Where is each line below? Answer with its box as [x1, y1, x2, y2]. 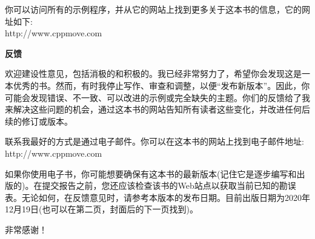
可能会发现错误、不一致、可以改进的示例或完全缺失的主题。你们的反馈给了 [5, 91, 302, 103]
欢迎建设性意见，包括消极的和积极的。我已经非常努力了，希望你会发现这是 [5, 67, 302, 80]
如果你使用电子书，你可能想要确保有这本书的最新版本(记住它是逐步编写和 [5, 167, 297, 180]
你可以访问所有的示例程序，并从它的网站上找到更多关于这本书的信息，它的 [5, 3, 302, 15]
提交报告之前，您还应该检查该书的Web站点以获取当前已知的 [42, 179, 279, 192]
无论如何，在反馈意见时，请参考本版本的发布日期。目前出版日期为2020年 [21, 191, 310, 203]
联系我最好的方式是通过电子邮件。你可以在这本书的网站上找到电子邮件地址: [5, 135, 304, 148]
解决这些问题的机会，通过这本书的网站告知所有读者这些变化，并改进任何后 [13, 103, 310, 116]
